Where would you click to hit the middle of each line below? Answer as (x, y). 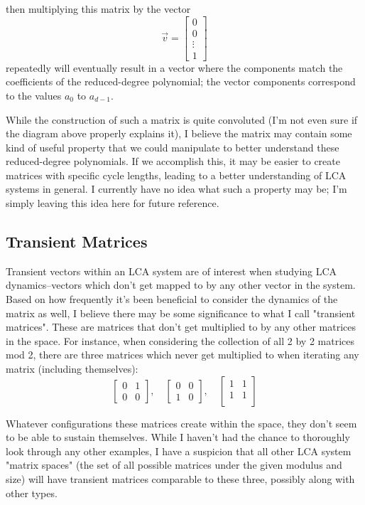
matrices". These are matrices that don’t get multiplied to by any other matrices (181, 327)
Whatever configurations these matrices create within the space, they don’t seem (181, 423)
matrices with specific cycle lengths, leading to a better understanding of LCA (176, 175)
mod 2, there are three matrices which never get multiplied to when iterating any (182, 355)
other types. (32, 493)
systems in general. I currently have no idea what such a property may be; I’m (176, 189)
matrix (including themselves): (72, 369)
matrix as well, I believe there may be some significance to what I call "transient (181, 313)
